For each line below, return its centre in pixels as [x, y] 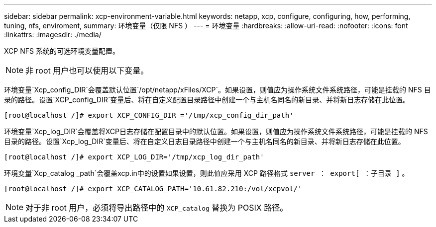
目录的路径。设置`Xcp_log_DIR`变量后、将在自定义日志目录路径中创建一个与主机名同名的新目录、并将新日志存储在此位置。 [205, 141]
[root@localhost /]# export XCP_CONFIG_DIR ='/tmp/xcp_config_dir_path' [149, 115]
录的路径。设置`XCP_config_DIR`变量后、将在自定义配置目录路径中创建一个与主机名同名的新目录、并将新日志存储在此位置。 [207, 100]
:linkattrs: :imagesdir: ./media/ [53, 35]
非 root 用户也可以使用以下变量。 [87, 71]
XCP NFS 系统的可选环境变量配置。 [62, 51]
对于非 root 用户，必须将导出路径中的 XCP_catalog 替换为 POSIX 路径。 [157, 208]
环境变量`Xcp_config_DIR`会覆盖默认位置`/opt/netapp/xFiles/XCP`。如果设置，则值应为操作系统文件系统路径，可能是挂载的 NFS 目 [218, 90]
